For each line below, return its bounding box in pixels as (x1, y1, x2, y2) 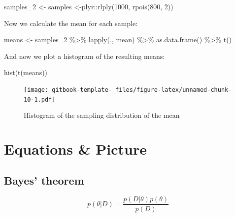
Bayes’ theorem (4, 172, 84, 188)
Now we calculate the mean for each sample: (4, 18, 138, 28)
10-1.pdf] (24, 96, 56, 103)
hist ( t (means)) (4, 67, 48, 78)
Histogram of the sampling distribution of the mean (24, 110, 180, 120)
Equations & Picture (4, 139, 147, 159)
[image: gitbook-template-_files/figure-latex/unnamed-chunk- (24, 86, 232, 93)
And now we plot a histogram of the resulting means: (4, 51, 165, 61)
